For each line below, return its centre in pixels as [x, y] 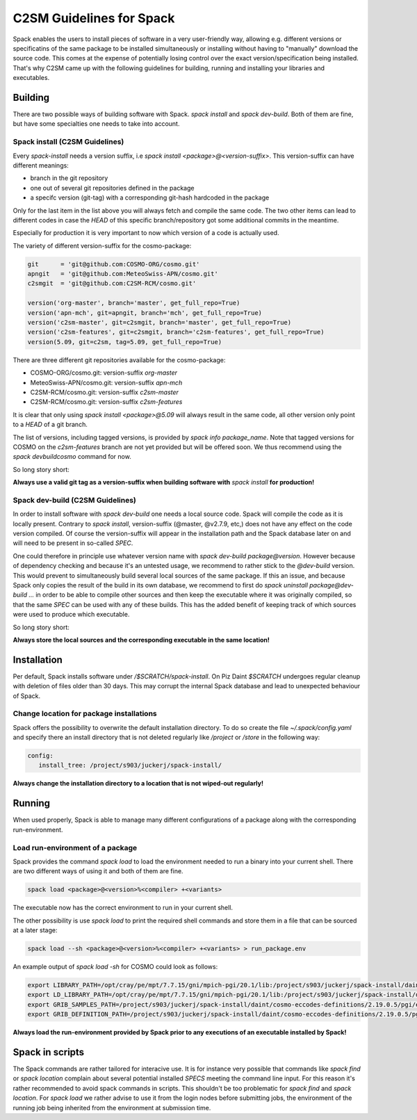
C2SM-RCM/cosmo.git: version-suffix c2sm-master [104, 392]
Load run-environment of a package [75, 847]
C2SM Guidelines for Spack [94, 18]
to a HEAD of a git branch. [50, 425]
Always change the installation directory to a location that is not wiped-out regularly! [138, 784]
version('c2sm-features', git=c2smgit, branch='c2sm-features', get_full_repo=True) [176, 332]
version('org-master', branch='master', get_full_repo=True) [134, 303]
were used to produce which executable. [71, 615]
